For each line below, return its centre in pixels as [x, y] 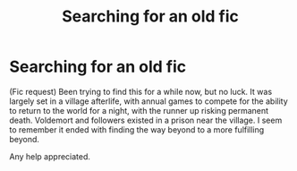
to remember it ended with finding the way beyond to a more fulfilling [137, 129]
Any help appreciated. [50, 156]
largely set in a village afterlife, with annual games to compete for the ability [148, 101]
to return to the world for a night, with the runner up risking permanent [139, 110]
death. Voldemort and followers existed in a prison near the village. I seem [146, 120]
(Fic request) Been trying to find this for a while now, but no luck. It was [141, 91]
